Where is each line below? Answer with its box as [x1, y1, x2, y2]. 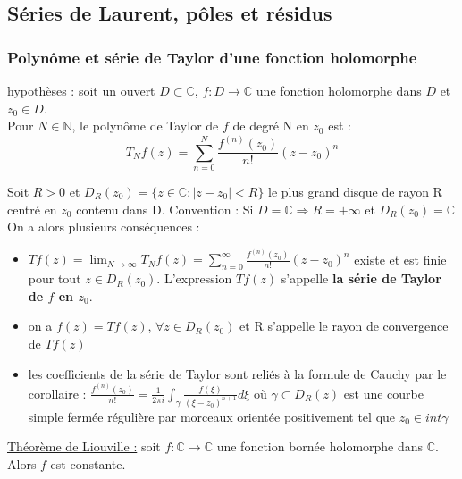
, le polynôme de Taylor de [71, 116, 219, 135]
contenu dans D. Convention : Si [76, 199, 254, 218]
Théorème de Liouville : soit [7, 437, 161, 456]
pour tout [28, 269, 81, 288]
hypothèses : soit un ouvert [7, 81, 155, 99]
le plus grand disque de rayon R [268, 182, 442, 201]
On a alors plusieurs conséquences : [7, 217, 200, 236]
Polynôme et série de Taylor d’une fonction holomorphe [7, 46, 417, 68]
